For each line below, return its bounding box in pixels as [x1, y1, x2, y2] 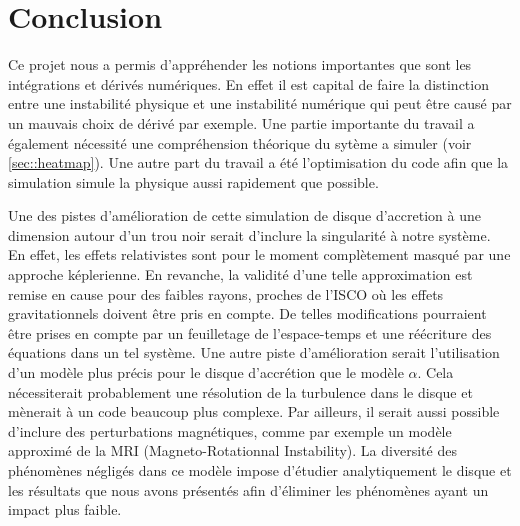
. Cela [417, 362, 454, 383]
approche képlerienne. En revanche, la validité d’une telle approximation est [8, 264, 473, 285]
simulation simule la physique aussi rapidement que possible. [8, 171, 379, 192]
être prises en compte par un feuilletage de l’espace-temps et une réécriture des [8, 322, 492, 343]
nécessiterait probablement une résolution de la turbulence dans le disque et [8, 381, 473, 402]
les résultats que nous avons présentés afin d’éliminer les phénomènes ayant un [8, 479, 489, 500]
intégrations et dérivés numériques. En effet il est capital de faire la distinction [8, 73, 489, 94]
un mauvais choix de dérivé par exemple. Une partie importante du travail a [8, 112, 475, 133]
